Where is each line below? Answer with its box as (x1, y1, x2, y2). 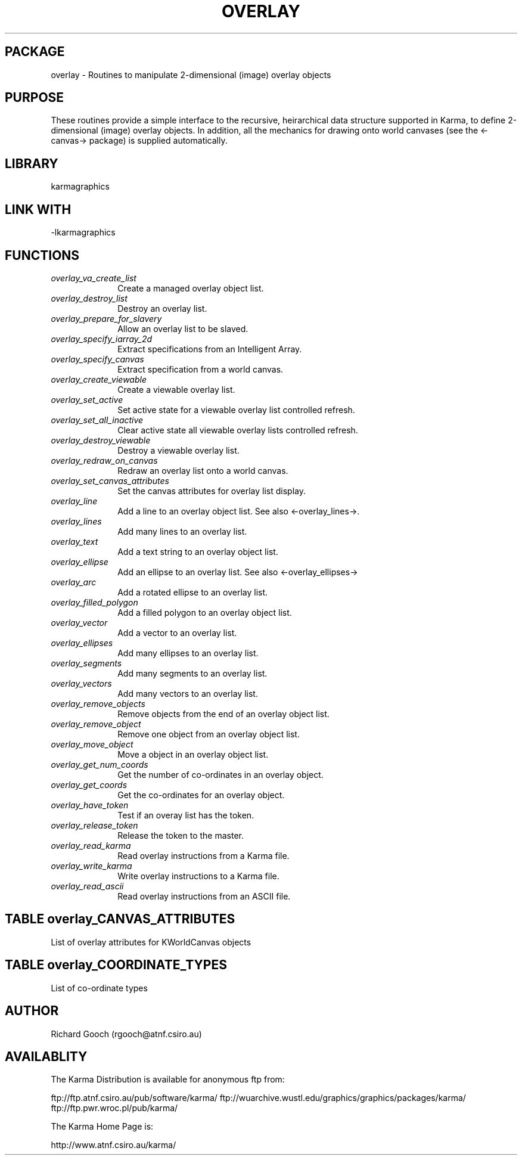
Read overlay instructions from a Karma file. (117, 850, 290, 861)
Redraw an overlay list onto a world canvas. (117, 465, 288, 476)
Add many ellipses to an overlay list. (117, 647, 259, 658)
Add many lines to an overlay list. (117, 526, 247, 536)
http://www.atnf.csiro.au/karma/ (51, 1140, 176, 1150)
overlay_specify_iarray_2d (51, 333, 153, 344)
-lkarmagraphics (51, 227, 116, 238)
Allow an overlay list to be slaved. (117, 323, 248, 334)
